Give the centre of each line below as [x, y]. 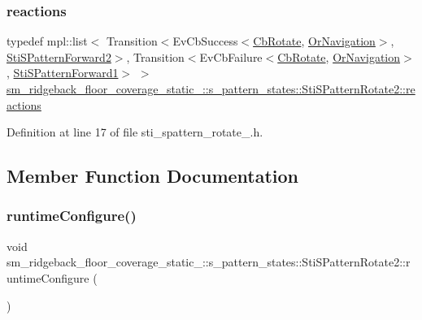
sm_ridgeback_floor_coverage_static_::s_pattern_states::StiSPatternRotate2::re [211, 89]
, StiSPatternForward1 [63, 73]
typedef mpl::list [47, 41]
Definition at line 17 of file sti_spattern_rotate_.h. [135, 132]
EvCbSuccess [205, 41]
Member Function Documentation [153, 176]
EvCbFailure [231, 56]
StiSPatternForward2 [59, 56]
